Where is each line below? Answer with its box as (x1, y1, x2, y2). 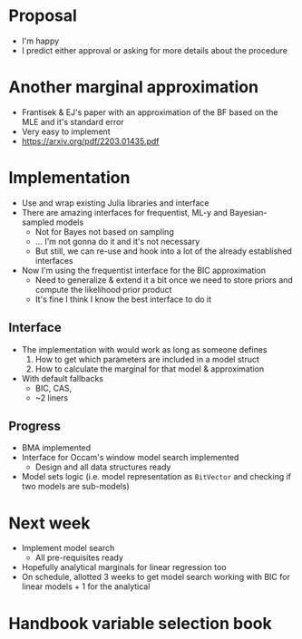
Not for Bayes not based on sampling (34, 226, 174, 237)
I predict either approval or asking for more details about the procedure (21, 44, 287, 55)
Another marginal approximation (8, 77, 259, 98)
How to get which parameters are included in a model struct (34, 353, 260, 364)
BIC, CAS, (34, 382, 73, 393)
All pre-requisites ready (34, 552, 124, 563)
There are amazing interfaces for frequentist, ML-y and (21, 207, 229, 218)
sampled (21, 217, 55, 228)
